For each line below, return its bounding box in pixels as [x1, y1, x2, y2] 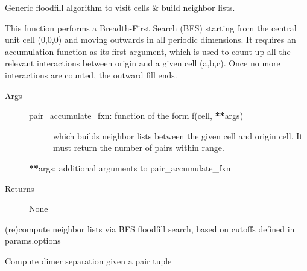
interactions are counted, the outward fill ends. [5, 68, 177, 81]
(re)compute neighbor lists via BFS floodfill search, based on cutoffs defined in [5, 222, 295, 235]
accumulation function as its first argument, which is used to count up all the [5, 45, 291, 57]
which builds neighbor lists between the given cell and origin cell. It [53, 129, 303, 142]
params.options [5, 234, 61, 247]
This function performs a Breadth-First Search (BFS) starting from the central [5, 21, 297, 34]
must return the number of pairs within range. [53, 141, 224, 154]
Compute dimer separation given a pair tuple [5, 254, 172, 267]
